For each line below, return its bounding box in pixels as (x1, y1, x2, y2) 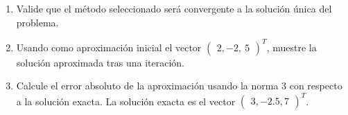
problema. (16, 15, 59, 29)
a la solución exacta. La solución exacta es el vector (16, 94, 236, 108)
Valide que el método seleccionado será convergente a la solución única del (16, 1, 332, 15)
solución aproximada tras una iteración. (16, 55, 184, 69)
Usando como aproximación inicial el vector (16, 39, 202, 54)
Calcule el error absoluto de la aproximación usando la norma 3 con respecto (16, 78, 342, 93)
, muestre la (266, 39, 317, 54)
